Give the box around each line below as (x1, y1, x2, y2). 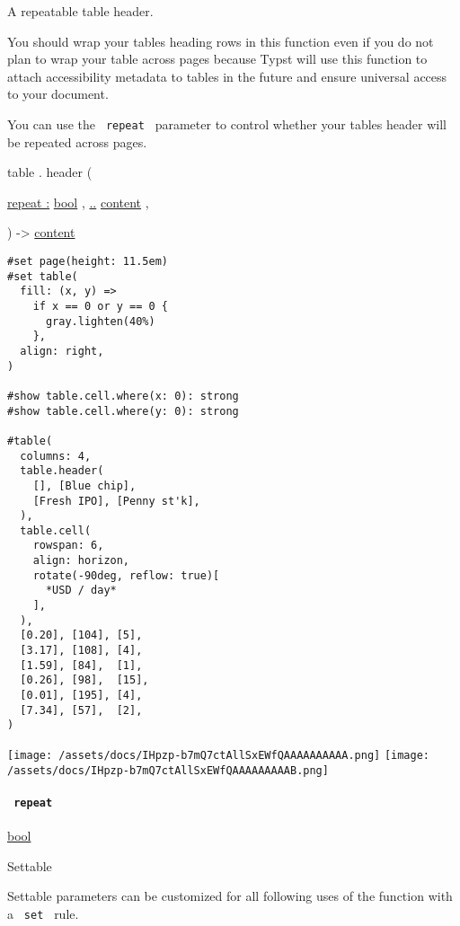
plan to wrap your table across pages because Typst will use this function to (7, 49, 428, 68)
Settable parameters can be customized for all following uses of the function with (7, 886, 453, 905)
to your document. (7, 84, 109, 103)
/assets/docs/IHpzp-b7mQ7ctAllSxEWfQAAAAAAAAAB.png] (7, 763, 329, 777)
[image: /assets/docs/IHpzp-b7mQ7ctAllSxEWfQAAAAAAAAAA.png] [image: (7, 749, 430, 762)
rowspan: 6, (32, 539, 104, 552)
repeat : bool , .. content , (7, 192, 149, 211)
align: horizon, (32, 554, 130, 568)
